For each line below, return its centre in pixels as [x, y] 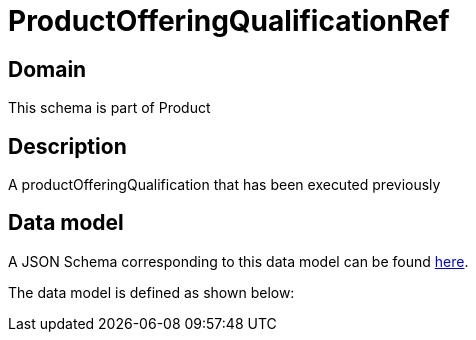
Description [67, 146]
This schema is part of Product [109, 108]
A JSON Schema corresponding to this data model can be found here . [238, 261]
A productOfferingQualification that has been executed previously [224, 185]
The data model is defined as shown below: [151, 292]
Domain [47, 69]
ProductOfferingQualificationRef [229, 21]
